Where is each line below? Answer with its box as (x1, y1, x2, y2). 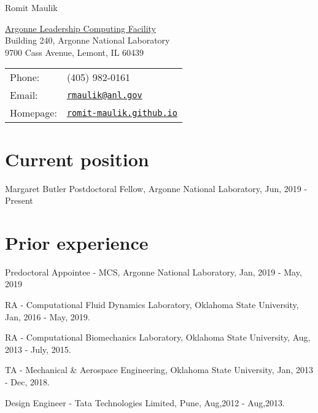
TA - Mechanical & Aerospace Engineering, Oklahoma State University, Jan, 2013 (5, 363, 313, 376)
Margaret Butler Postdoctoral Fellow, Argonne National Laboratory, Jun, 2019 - (5, 182, 308, 195)
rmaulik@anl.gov (66, 90, 142, 100)
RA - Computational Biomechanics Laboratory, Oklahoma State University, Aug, (5, 331, 311, 344)
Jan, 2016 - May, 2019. (5, 310, 90, 323)
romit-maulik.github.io (66, 107, 177, 118)
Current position (5, 146, 149, 171)
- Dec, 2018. (5, 375, 50, 388)
